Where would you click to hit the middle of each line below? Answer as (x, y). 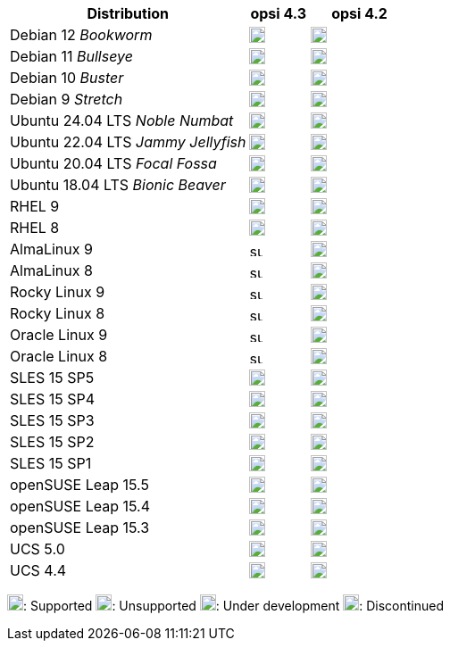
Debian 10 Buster (67, 78)
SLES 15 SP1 (51, 463)
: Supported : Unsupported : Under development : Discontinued (234, 606)
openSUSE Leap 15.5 (79, 485)
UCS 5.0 (37, 549)
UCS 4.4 (38, 570)
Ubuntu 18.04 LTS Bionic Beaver (118, 185)
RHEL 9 (35, 206)
